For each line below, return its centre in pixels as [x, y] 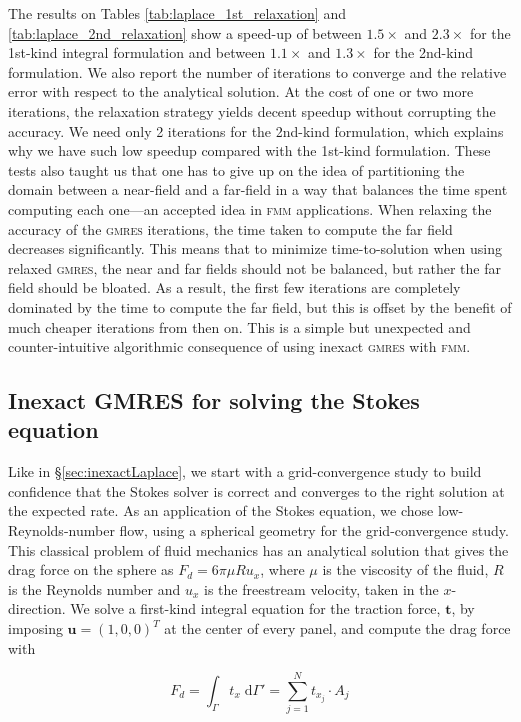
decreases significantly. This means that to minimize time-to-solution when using [255, 248]
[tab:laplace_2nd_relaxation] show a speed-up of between [185, 32]
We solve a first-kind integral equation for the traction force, [255, 608]
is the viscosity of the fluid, [405, 569]
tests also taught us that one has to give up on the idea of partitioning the [236, 169]
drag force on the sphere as [91, 569]
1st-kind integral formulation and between [137, 52]
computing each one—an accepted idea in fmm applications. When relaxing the [250, 208]
